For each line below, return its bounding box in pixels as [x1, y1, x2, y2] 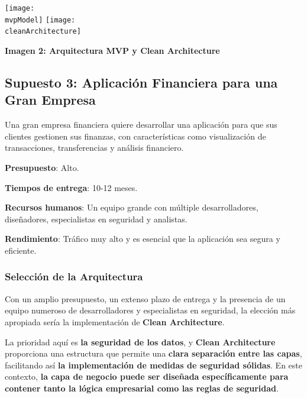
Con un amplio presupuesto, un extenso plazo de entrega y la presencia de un [5, 292, 286, 305]
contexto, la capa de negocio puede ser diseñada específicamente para [5, 370, 289, 383]
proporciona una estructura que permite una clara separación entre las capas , [5, 347, 302, 360]
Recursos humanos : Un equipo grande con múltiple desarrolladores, [5, 201, 258, 213]
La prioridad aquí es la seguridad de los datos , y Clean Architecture [5, 335, 276, 348]
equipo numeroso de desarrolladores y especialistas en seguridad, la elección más [5, 304, 296, 316]
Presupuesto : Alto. [5, 161, 79, 173]
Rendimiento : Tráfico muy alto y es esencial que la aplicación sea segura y [5, 232, 280, 245]
